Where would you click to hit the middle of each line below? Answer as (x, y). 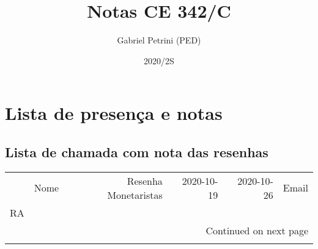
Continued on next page (257, 230)
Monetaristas (135, 195)
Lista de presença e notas (114, 113)
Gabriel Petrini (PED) (159, 40)
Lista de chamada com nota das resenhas (137, 151)
